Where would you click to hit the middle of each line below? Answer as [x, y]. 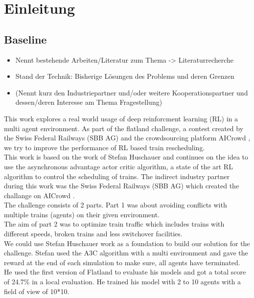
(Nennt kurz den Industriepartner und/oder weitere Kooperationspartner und [132, 92]
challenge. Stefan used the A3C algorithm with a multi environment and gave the [126, 253]
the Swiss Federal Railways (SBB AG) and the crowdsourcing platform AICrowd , [127, 138]
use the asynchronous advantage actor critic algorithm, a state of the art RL [118, 166]
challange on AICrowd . [39, 195]
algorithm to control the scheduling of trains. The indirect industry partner [117, 176]
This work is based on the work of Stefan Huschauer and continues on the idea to [126, 157]
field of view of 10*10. [37, 291]
